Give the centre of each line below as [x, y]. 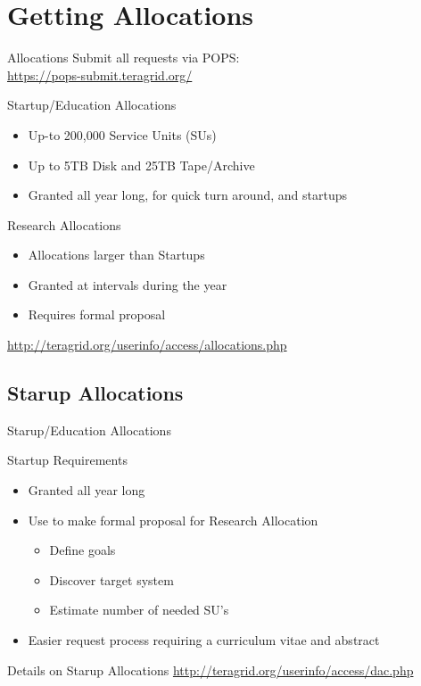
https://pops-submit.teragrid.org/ [100, 74]
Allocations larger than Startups [116, 255]
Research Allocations [64, 224]
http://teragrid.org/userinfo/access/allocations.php [147, 345]
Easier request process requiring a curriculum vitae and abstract [204, 640]
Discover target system [111, 579]
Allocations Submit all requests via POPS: [124, 58]
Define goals [83, 550]
